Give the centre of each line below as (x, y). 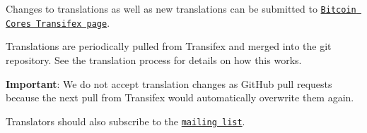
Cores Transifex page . (58, 22)
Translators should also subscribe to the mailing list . (126, 121)
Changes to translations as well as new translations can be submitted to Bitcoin (181, 8)
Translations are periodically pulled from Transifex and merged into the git (169, 46)
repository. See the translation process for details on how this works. (154, 59)
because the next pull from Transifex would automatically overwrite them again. (180, 97)
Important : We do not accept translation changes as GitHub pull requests (169, 83)
